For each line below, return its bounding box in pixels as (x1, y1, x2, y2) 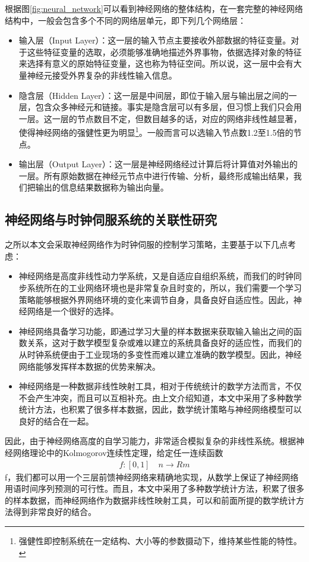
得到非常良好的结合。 (12, 505, 96, 518)
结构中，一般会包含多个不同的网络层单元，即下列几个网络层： (5, 14, 246, 26)
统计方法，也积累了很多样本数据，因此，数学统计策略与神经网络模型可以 (18, 403, 302, 416)
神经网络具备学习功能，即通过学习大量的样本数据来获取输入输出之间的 (18, 324, 294, 337)
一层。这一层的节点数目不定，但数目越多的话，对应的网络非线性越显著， (18, 112, 302, 124)
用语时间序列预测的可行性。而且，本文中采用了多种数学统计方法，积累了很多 (5, 482, 304, 495)
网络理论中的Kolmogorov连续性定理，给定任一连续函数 (12, 447, 223, 459)
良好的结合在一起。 (18, 414, 94, 427)
